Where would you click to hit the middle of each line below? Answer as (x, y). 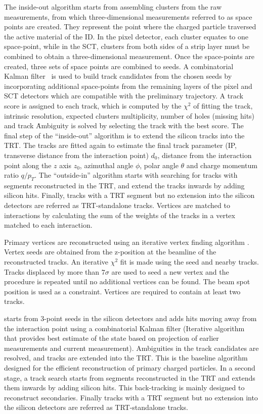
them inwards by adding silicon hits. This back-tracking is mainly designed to (124, 387)
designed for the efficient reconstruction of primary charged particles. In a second (130, 367)
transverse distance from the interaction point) (76, 155)
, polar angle (159, 165)
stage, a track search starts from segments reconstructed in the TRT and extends (130, 377)
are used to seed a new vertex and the (170, 271)
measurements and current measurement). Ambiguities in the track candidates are (131, 348)
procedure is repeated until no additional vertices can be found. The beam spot (127, 281)
